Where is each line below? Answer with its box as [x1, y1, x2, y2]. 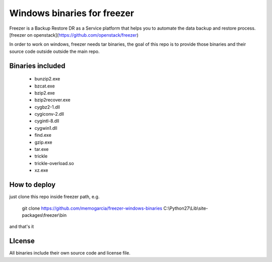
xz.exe [34, 167, 48, 173]
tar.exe [34, 146, 49, 152]
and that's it [9, 224, 34, 230]
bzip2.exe [34, 90, 55, 96]
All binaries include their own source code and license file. [9, 250, 130, 256]
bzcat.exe [34, 83, 55, 89]
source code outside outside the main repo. [9, 48, 100, 54]
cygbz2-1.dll [34, 104, 60, 110]
